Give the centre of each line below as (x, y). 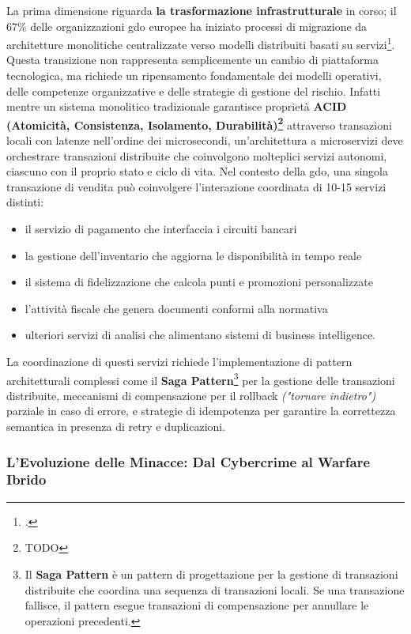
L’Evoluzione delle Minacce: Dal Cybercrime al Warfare (189, 461)
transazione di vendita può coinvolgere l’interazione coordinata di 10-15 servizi (196, 186)
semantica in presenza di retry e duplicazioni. (116, 426)
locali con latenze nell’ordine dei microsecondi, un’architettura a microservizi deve (205, 140)
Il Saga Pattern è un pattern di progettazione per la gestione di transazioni (211, 574)
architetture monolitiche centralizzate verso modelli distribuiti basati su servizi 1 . (201, 43)
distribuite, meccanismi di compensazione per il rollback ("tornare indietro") (191, 395)
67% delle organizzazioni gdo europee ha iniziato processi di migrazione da (187, 26)
